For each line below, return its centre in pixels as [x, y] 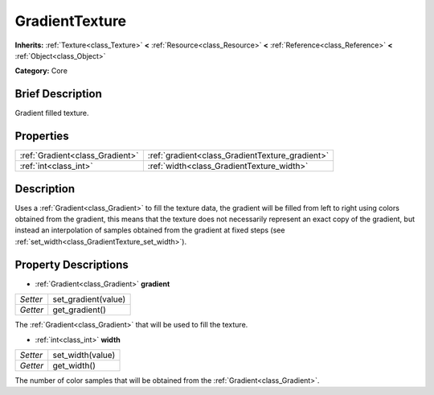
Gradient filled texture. [52, 113]
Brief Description [58, 94]
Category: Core [41, 71]
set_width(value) [84, 355]
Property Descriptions [72, 264]
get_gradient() [79, 310]
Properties [42, 136]
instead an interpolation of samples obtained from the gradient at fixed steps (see [150, 230]
